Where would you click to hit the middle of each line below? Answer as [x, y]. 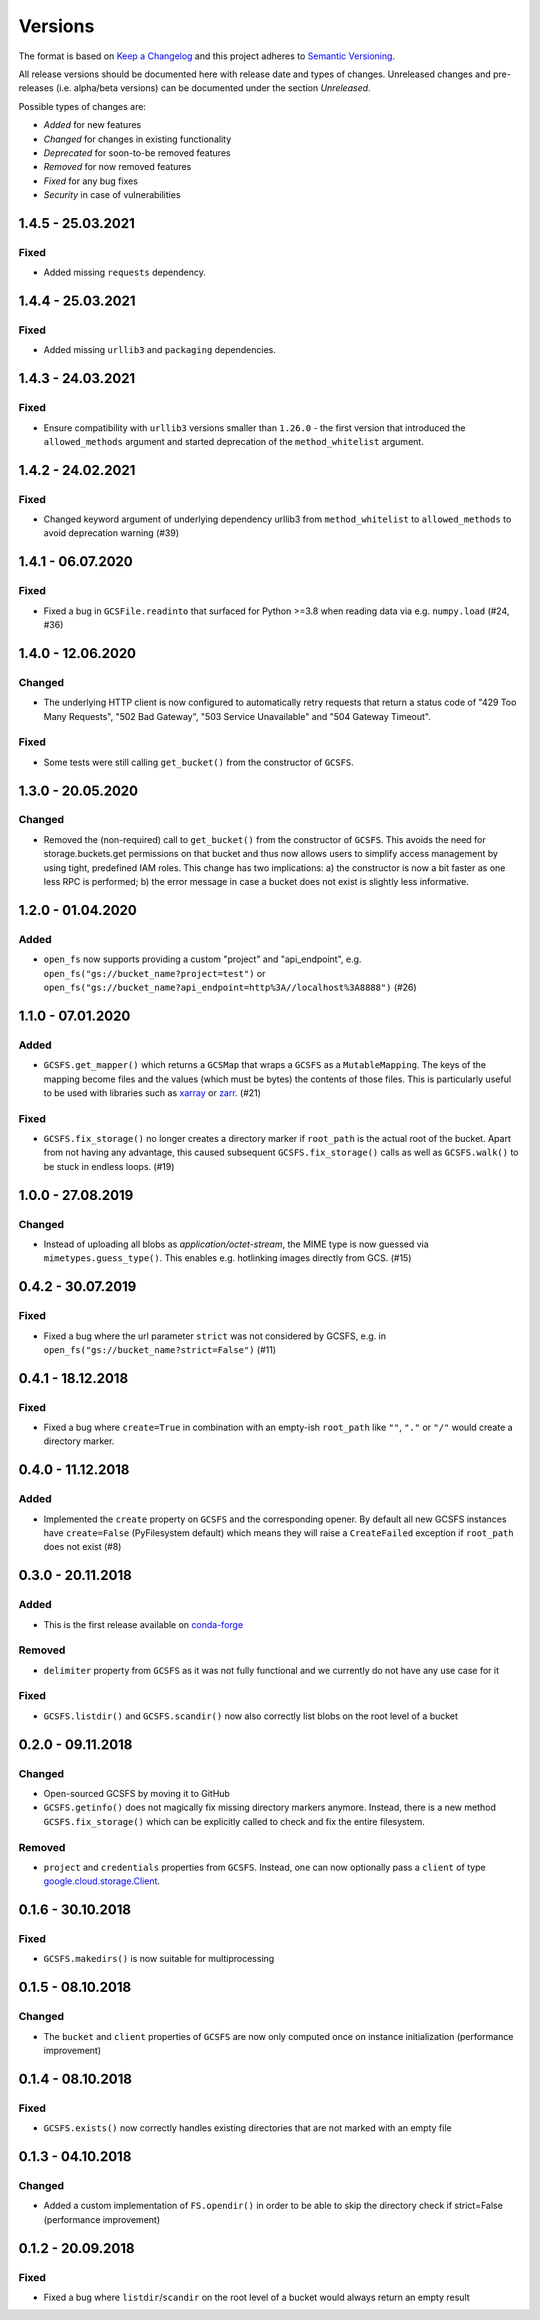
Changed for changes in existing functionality [137, 139]
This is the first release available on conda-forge [143, 1624]
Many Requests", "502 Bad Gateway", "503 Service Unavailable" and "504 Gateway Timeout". [237, 716]
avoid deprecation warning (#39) [111, 533]
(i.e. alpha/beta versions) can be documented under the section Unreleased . [213, 88]
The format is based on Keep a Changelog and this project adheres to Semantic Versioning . [206, 56]
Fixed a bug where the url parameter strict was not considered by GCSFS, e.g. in [215, 1336]
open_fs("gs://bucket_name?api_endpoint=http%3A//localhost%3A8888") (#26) [230, 987]
